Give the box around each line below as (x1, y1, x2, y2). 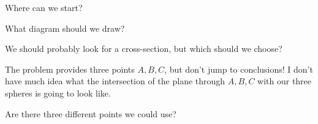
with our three (257, 75, 312, 87)
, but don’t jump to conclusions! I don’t (164, 62, 313, 75)
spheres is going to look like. (5, 86, 111, 99)
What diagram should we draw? (5, 21, 125, 34)
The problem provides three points (5, 62, 135, 75)
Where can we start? (5, 1, 83, 13)
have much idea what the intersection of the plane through (5, 75, 225, 87)
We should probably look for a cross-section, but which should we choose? (5, 42, 282, 55)
